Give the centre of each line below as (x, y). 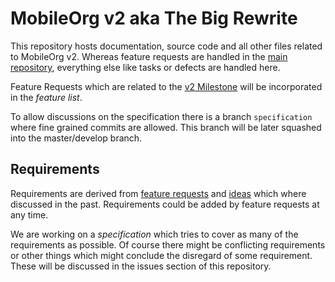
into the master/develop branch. (76, 138)
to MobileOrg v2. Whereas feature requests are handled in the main (149, 56)
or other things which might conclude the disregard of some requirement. (161, 255)
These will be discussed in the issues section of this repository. (141, 266)
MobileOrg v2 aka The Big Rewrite (154, 18)
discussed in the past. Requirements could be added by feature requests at (165, 204)
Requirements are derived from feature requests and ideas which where (158, 193)
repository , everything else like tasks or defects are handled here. (145, 67)
